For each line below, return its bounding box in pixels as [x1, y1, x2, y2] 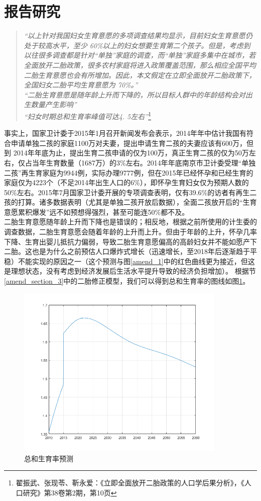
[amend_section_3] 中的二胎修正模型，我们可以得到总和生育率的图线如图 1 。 [4, 276, 250, 286]
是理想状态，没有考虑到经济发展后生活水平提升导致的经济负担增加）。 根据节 [4, 266, 256, 276]
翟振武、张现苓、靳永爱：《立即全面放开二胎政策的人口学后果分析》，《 [16, 477, 244, 488]
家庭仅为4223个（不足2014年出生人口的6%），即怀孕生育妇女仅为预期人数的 [4, 177, 249, 188]
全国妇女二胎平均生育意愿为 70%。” [24, 79, 138, 90]
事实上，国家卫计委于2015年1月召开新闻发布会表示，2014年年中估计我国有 [4, 128, 246, 138]
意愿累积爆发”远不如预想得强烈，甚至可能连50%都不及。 [4, 206, 189, 217]
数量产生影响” [31, 99, 77, 110]
